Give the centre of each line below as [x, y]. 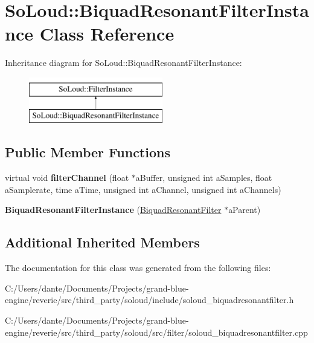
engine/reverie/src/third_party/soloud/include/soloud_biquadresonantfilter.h [149, 300]
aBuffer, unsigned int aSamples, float [204, 178]
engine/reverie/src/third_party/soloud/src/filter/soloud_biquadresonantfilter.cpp [156, 332]
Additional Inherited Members [102, 242]
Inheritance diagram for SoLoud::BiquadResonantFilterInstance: [123, 63]
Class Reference [107, 34]
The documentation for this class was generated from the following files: [138, 268]
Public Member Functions [88, 152]
